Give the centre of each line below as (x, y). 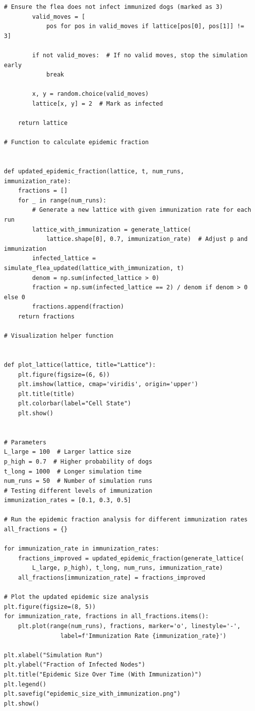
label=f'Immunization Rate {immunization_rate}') (144, 636)
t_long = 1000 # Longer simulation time (73, 471)
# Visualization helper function (59, 336)
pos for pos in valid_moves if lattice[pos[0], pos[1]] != (145, 26)
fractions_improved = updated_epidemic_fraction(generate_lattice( (131, 558)
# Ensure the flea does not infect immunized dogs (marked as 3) (113, 7)
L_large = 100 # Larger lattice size (68, 452)
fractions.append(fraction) (78, 307)
